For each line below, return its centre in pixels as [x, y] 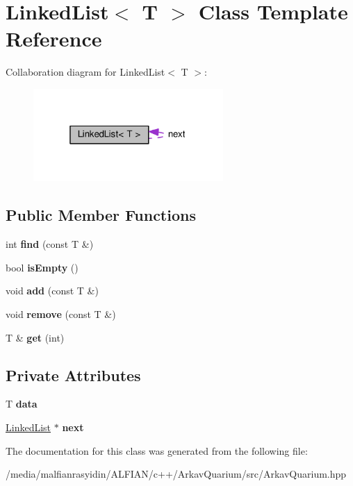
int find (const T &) [50, 244]
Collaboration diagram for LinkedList [85, 72]
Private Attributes [73, 375]
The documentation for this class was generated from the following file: [157, 450]
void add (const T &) [52, 291]
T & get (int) [35, 337]
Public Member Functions [101, 215]
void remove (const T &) [61, 313]
